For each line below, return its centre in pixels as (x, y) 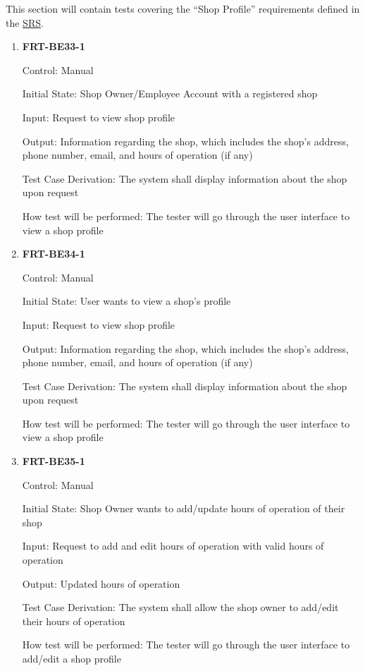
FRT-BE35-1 (54, 461)
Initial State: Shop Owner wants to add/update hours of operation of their (184, 508)
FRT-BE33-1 (54, 46)
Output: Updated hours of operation (101, 583)
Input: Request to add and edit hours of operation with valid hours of (173, 546)
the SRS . (25, 22)
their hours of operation (74, 621)
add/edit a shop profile (72, 658)
